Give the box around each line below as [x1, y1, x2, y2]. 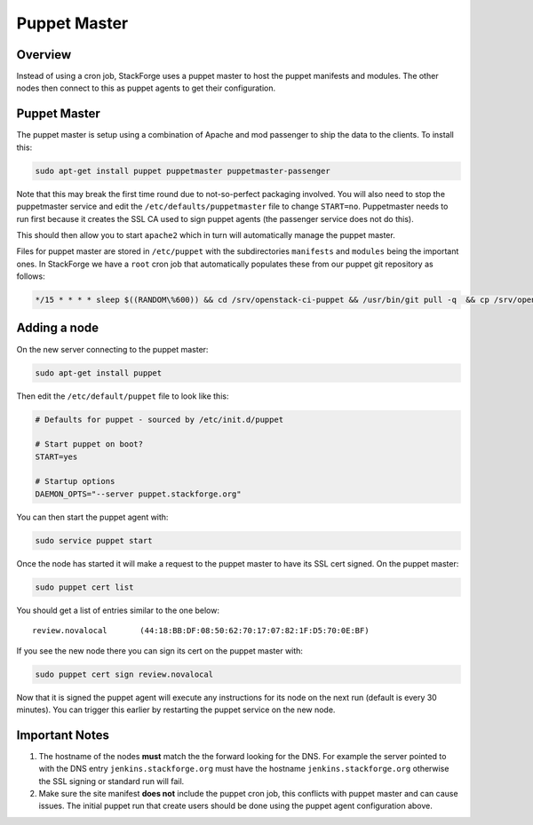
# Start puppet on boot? [35, 440, 144, 449]
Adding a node [16, 321, 99, 336]
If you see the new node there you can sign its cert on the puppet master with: [16, 645, 304, 656]
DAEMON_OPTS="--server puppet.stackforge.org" [35, 488, 242, 499]
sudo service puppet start [35, 535, 153, 545]
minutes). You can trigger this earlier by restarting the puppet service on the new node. [16, 704, 336, 715]
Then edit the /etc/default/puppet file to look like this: [16, 391, 229, 401]
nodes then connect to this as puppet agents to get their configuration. [16, 83, 275, 93]
